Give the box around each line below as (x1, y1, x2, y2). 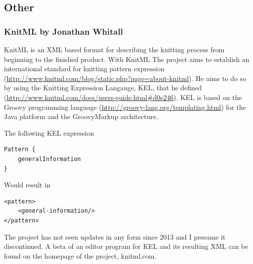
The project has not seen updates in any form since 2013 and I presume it (4, 231, 226, 242)
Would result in (4, 180, 51, 190)
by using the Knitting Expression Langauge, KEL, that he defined (4, 82, 202, 93)
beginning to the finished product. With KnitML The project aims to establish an (4, 54, 250, 64)
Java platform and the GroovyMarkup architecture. (4, 111, 158, 122)
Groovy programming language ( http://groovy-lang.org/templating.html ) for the (4, 102, 246, 112)
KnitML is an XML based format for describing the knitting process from (4, 44, 225, 54)
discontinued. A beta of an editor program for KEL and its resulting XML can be (4, 241, 248, 251)
